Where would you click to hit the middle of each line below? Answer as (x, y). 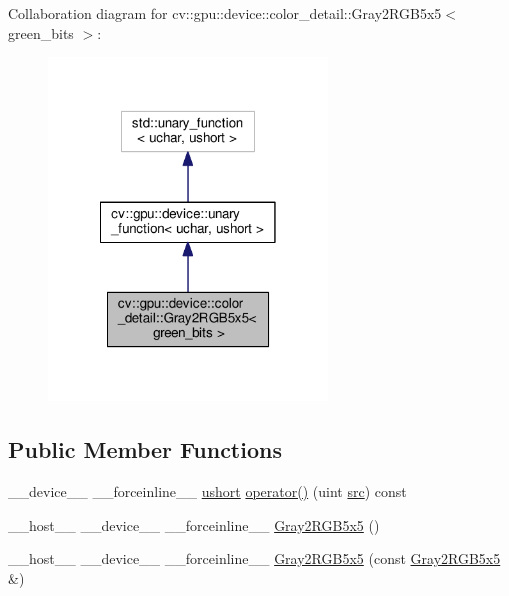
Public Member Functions (145, 449)
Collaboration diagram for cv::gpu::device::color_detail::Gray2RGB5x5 (225, 13)
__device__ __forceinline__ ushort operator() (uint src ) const (207, 490)
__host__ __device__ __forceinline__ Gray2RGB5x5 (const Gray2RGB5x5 (254, 558)
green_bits (41, 32)
